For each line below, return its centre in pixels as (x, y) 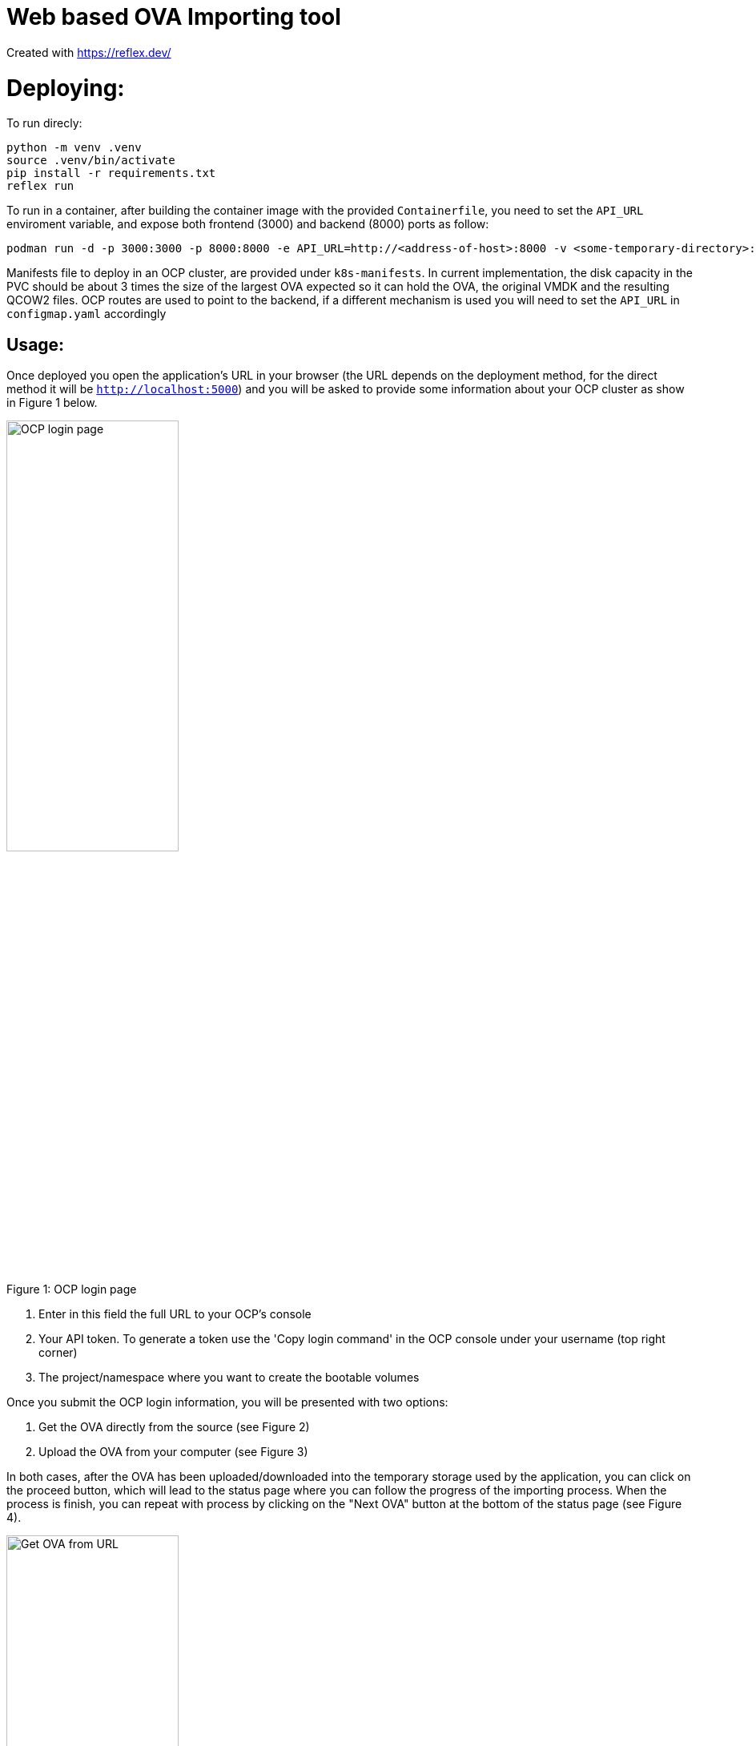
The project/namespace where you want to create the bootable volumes (229, 1378)
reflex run (40, 186)
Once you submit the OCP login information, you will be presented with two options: (227, 1402)
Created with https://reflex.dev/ (89, 52)
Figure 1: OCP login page (72, 1289)
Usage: (36, 344)
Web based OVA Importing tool (174, 17)
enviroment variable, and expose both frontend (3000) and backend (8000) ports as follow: (248, 224)
